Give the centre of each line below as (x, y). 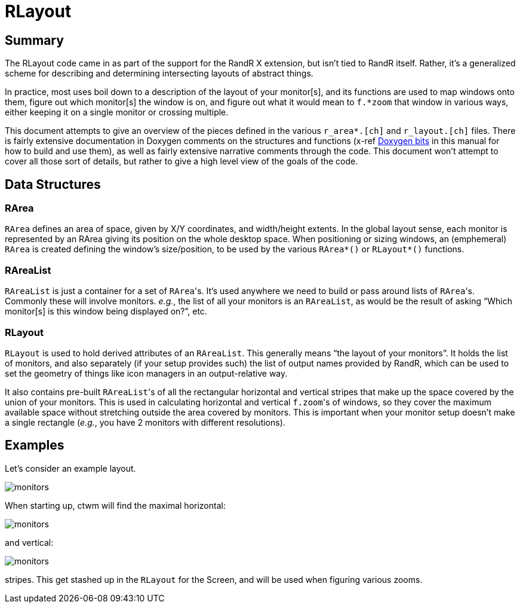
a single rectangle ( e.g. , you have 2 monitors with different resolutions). (145, 422)
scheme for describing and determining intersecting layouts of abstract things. (159, 74)
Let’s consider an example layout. (70, 468)
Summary (34, 40)
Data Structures (53, 184)
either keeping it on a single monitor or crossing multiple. (117, 112)
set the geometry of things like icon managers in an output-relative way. (146, 373)
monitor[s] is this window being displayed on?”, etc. (106, 311)
